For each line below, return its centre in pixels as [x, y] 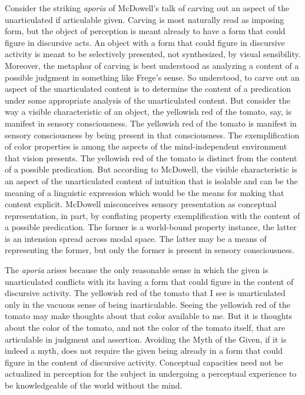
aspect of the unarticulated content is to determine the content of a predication [148, 89]
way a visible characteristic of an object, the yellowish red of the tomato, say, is [148, 112]
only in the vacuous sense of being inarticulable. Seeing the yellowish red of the [147, 304]
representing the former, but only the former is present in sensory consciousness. [150, 250]
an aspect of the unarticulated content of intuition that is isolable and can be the [151, 180]
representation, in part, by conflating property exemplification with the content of [152, 215]
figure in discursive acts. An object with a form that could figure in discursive [145, 42]
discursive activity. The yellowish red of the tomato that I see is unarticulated [145, 293]
